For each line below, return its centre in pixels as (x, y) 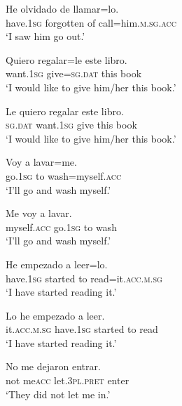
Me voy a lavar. (39, 213)
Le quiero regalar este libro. (65, 111)
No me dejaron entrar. (53, 366)
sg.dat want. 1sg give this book (71, 125)
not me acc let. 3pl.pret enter (68, 380)
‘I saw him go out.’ (45, 36)
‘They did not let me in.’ (58, 394)
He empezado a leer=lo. (57, 264)
